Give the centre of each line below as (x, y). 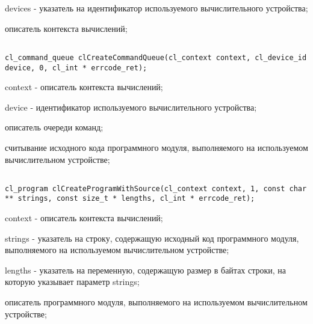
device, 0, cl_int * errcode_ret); (76, 68)
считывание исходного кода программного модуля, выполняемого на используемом (156, 147)
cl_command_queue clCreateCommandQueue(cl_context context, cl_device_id (156, 57)
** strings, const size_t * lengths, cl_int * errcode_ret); (130, 199)
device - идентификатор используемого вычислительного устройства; (131, 107)
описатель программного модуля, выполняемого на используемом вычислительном (156, 302)
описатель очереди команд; (54, 127)
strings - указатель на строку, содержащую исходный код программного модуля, (152, 238)
